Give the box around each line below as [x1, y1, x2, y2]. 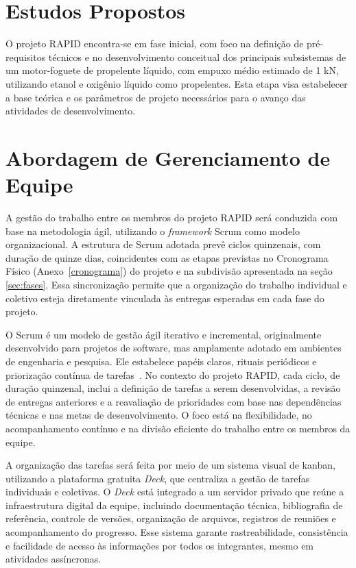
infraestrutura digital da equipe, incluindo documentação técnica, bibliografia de [5, 497, 343, 512]
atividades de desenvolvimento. [5, 103, 136, 118]
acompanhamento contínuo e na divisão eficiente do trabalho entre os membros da [5, 421, 351, 435]
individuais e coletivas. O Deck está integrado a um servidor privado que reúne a [5, 484, 344, 499]
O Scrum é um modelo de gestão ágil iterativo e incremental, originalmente [5, 327, 322, 341]
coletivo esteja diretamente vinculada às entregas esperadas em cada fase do [5, 291, 324, 305]
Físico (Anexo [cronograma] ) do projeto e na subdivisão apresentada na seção [5, 264, 333, 278]
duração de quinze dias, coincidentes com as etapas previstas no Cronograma [5, 250, 329, 264]
